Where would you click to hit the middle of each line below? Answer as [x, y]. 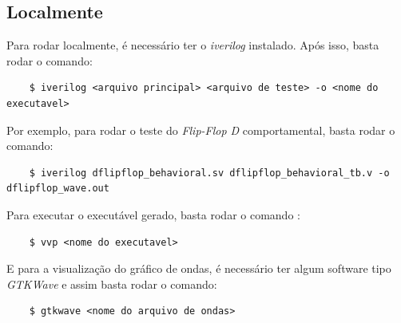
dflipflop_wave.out [58, 189]
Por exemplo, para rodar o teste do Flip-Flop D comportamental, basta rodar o [201, 130]
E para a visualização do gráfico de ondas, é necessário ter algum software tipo [199, 268]
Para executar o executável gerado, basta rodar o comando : [153, 214]
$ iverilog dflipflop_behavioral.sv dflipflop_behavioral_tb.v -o [209, 173]
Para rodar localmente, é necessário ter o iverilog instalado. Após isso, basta [193, 45]
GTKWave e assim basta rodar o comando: [112, 284]
